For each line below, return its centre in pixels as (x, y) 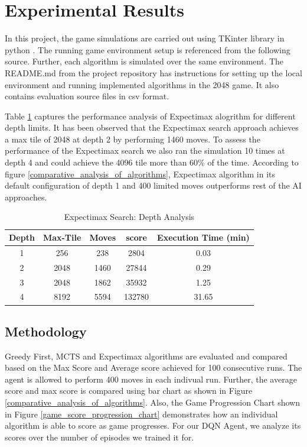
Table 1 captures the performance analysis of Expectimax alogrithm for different (150, 116)
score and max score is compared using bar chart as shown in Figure (129, 391)
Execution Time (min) (203, 237)
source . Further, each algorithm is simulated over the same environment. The (144, 61)
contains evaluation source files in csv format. (87, 96)
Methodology (46, 331)
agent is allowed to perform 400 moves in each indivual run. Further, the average (151, 379)
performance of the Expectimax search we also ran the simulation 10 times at (145, 150)
